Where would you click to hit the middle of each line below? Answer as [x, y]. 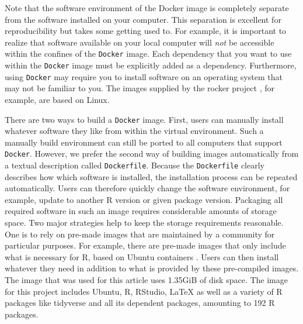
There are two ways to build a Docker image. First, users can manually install [144, 119]
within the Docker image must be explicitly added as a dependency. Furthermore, [151, 65]
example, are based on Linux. [57, 99]
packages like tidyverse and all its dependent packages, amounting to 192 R [140, 303]
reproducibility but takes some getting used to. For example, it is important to [146, 31]
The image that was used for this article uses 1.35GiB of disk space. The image [147, 280]
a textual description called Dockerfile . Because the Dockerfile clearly [135, 165]
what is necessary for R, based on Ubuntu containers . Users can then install [142, 256]
